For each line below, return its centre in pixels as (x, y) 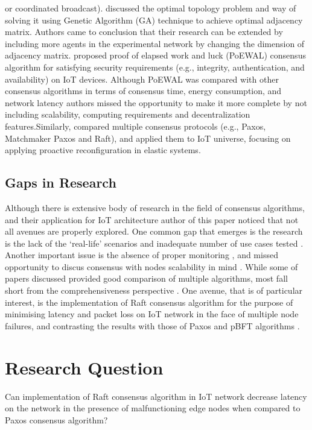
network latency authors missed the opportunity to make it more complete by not (156, 102)
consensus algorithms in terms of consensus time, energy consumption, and (143, 91)
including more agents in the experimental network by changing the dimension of (155, 43)
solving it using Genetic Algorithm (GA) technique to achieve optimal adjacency (154, 20)
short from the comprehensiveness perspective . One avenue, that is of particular (154, 290)
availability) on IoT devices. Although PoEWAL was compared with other (142, 79)
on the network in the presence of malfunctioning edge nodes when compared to (153, 408)
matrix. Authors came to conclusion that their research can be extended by (144, 32)
